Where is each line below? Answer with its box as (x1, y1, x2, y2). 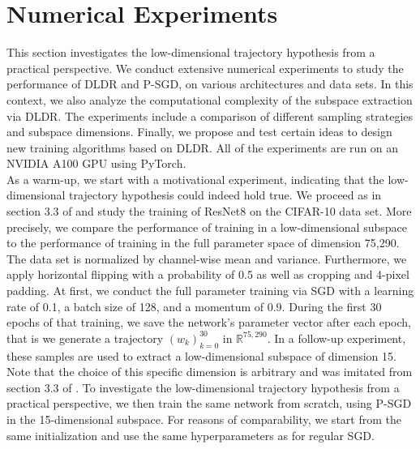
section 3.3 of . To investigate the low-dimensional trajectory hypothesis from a (6, 378, 400, 396)
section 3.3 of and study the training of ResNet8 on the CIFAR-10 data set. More (6, 203, 412, 220)
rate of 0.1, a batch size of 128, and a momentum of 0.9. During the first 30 (6, 297, 382, 314)
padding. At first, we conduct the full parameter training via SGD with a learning (6, 282, 414, 299)
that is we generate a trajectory (6, 329, 164, 346)
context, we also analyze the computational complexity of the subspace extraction (6, 91, 413, 108)
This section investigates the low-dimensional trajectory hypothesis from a (6, 44, 375, 61)
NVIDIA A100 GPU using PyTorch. (6, 155, 186, 172)
